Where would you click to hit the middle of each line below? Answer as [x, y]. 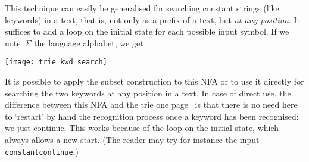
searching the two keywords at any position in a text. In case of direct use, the [148, 93]
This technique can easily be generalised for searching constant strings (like [142, 8]
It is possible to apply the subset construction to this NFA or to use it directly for [154, 81]
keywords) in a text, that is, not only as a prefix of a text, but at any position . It [153, 19]
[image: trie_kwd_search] [56, 62]
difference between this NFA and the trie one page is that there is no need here [151, 105]
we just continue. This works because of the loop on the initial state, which [142, 128]
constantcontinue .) [42, 151]
